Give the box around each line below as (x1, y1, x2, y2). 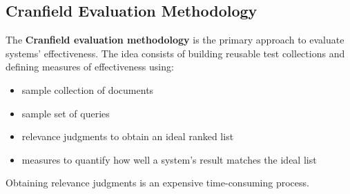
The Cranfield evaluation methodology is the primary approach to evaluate (6, 32, 344, 47)
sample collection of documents (21, 82, 154, 97)
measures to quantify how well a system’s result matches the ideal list (21, 152, 317, 166)
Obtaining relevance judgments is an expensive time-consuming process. (6, 175, 309, 190)
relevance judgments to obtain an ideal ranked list (21, 129, 234, 144)
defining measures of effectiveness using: (6, 59, 174, 74)
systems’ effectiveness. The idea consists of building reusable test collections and (6, 46, 345, 60)
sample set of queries (21, 106, 110, 120)
